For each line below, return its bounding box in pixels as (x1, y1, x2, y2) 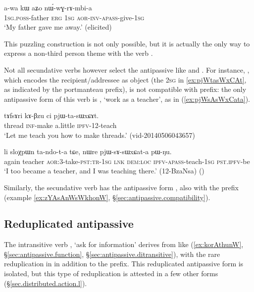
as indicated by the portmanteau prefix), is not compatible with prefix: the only (4, 84, 247, 94)
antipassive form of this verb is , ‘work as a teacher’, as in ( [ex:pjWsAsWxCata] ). (4, 93, 250, 104)
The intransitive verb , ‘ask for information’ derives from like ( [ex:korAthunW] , (4, 239, 244, 250)
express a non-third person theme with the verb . (4, 48, 153, 58)
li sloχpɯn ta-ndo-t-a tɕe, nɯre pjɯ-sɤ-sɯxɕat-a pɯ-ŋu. (4, 146, 172, 157)
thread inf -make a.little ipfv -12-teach (4, 120, 117, 130)
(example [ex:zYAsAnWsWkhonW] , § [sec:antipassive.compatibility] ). (4, 192, 210, 202)
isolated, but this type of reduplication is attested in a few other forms (4, 268, 218, 279)
